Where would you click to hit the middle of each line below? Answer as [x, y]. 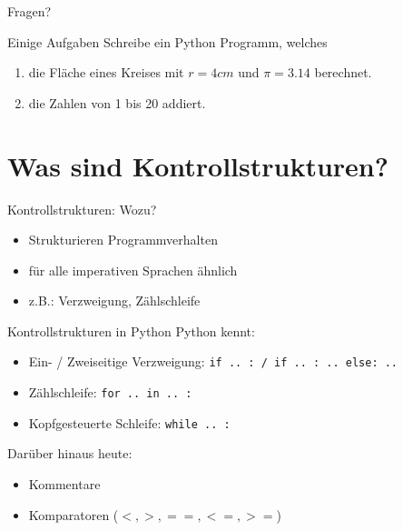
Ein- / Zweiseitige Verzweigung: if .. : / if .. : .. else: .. [213, 361]
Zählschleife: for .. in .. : [110, 392]
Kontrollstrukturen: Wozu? [82, 209]
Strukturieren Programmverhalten [123, 240]
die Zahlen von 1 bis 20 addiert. [117, 102]
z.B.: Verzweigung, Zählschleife [114, 301]
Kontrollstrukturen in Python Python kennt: [131, 331]
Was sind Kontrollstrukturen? [198, 165]
